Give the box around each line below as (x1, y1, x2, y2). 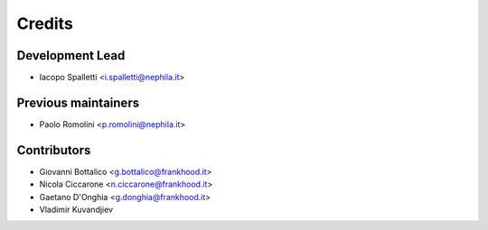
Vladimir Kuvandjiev (39, 204, 113, 216)
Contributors (16, 143, 91, 158)
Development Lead (16, 48, 126, 63)
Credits (16, 14, 74, 33)
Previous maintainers (16, 95, 140, 110)
